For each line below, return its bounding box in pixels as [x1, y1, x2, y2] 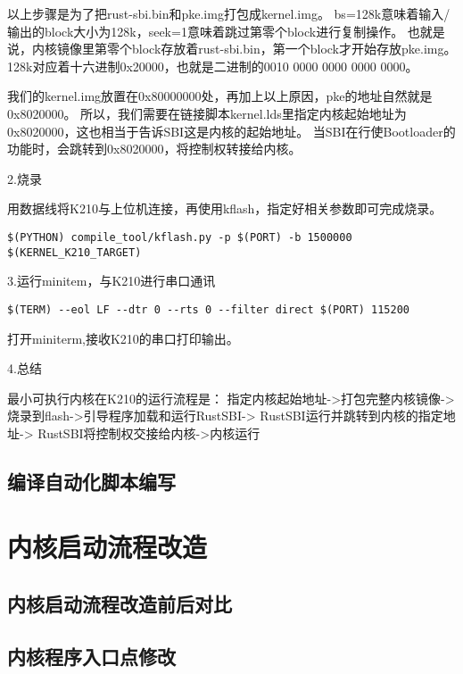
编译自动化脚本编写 [7, 467, 176, 495]
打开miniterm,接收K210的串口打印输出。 [7, 329, 239, 347]
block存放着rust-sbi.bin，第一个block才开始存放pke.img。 [131, 39, 457, 58]
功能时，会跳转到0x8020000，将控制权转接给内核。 [7, 139, 302, 158]
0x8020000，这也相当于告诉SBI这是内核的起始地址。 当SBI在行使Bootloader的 [7, 121, 456, 140]
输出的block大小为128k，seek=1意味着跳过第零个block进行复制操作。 [7, 21, 404, 40]
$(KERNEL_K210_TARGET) [7, 245, 142, 259]
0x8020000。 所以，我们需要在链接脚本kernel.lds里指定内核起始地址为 [7, 104, 407, 122]
